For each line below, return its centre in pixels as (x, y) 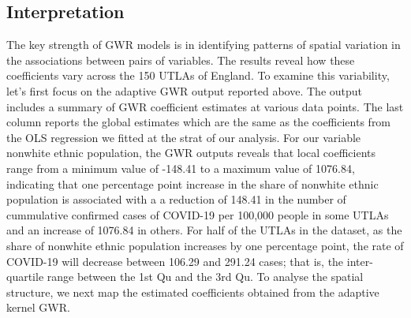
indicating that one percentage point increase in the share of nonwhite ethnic (192, 183)
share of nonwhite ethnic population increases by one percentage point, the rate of (205, 245)
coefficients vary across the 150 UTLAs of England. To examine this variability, (198, 75)
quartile (25, 277)
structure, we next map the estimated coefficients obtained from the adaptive (193, 292)
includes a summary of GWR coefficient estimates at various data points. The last (205, 106)
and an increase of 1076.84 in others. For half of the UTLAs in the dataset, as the (204, 230)
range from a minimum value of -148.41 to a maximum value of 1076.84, (181, 168)
